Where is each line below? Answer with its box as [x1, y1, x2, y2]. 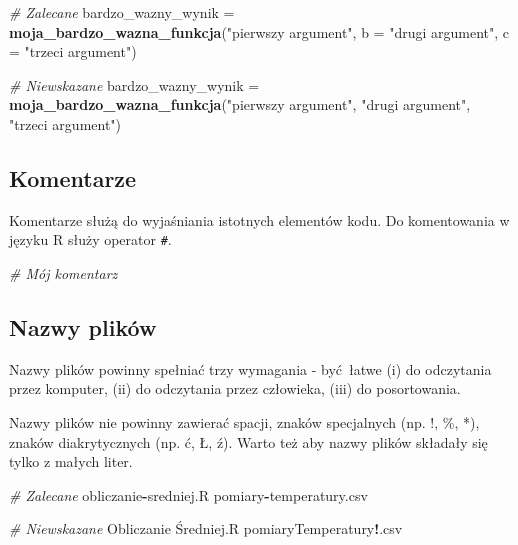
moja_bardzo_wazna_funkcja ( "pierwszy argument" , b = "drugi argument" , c [9, 21, 510, 42]
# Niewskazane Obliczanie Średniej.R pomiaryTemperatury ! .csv [9, 518, 403, 539]
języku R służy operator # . [9, 229, 172, 250]
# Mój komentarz [9, 263, 118, 284]
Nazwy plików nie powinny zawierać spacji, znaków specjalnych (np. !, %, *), [9, 412, 480, 432]
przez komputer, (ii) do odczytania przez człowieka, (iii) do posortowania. [9, 378, 461, 399]
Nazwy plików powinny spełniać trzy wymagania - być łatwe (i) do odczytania [9, 358, 492, 379]
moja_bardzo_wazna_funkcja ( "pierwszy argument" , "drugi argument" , [9, 94, 471, 115]
